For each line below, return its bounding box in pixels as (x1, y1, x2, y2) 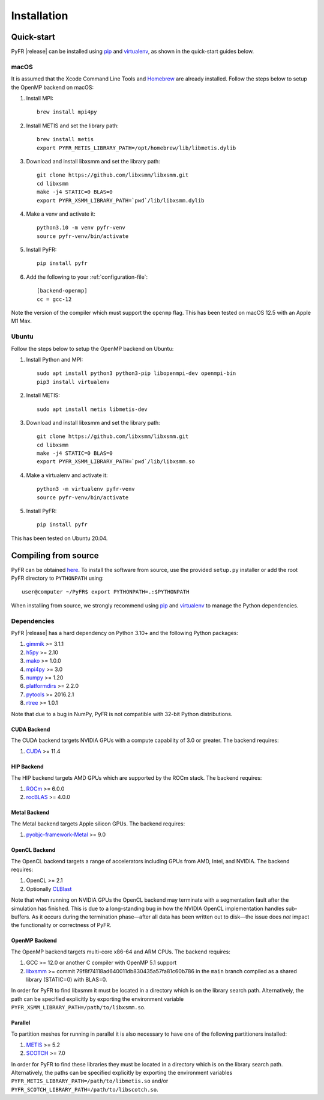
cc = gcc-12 (37, 296, 72, 303)
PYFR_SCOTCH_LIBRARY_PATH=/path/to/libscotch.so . (11, 1086, 158, 1093)
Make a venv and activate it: (26, 210, 96, 217)
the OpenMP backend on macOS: (11, 84, 94, 91)
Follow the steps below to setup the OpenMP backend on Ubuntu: (11, 345, 174, 352)
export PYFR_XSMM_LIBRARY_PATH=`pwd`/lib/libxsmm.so (37, 458, 195, 465)
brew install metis (37, 136, 94, 143)
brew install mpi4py (37, 109, 97, 115)
